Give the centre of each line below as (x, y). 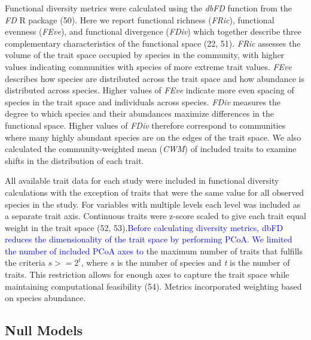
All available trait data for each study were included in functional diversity (142, 180)
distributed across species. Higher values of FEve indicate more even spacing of (150, 90)
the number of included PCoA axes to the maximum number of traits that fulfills (154, 251)
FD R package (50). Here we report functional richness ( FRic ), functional (140, 19)
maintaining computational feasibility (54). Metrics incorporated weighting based (153, 286)
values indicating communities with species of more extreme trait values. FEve (148, 66)
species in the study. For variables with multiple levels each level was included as (153, 204)
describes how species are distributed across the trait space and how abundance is (155, 78)
